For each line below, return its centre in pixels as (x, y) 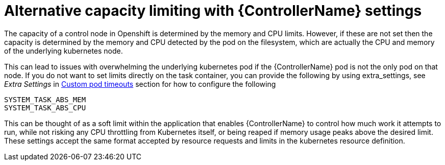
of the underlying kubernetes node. (64, 51)
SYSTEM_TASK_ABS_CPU (45, 108)
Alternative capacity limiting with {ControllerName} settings (213, 11)
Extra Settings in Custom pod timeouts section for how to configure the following (140, 84)
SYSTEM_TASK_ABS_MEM (45, 99)
